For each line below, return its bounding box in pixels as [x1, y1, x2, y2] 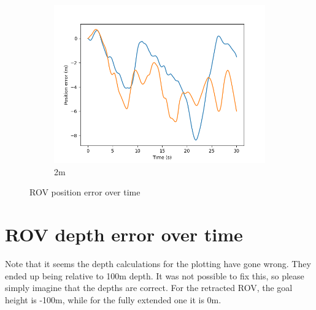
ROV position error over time [29, 186, 141, 198]
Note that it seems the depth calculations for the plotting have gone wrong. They [5, 257, 311, 270]
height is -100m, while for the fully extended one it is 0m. [5, 293, 222, 306]
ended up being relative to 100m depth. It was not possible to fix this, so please [5, 269, 304, 282]
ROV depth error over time [5, 221, 243, 246]
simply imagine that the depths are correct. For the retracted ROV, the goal [5, 281, 293, 294]
